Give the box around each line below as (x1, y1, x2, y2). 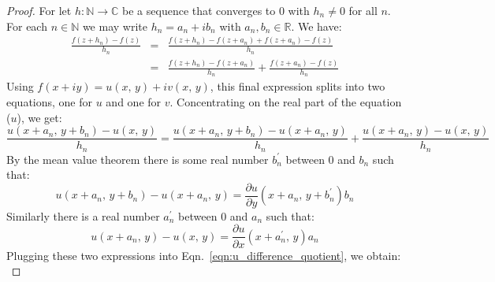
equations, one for (6, 93, 93, 109)
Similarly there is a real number (6, 207, 160, 224)
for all (348, 2, 378, 18)
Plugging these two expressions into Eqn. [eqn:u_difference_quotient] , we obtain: (6, 247, 401, 263)
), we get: (17, 109, 62, 125)
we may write (82, 17, 147, 34)
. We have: (291, 17, 342, 34)
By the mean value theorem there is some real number (6, 150, 269, 167)
